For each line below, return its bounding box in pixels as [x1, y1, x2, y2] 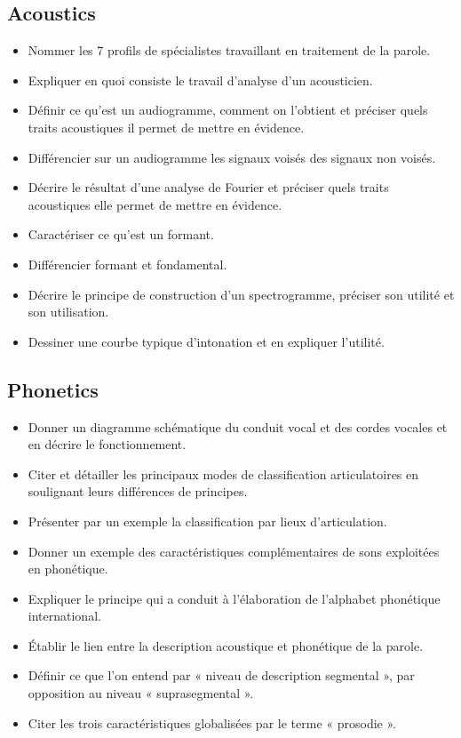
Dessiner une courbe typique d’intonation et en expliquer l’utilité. [28, 332, 385, 350]
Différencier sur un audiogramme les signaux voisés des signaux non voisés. [28, 148, 436, 166]
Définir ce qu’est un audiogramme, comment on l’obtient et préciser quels [28, 100, 428, 119]
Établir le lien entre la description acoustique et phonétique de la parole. [28, 636, 424, 654]
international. [28, 606, 101, 625]
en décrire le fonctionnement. [28, 435, 187, 453]
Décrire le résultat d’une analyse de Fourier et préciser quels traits [28, 178, 389, 197]
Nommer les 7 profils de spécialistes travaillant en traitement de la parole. [28, 41, 431, 60]
